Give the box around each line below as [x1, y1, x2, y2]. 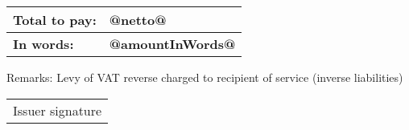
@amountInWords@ [109, 35, 236, 53]
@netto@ [109, 10, 167, 29]
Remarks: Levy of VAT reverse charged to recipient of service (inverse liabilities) [6, 69, 403, 85]
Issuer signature [13, 100, 102, 120]
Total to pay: [13, 10, 97, 29]
